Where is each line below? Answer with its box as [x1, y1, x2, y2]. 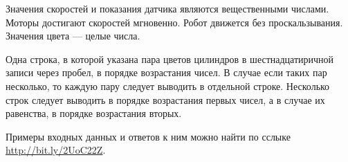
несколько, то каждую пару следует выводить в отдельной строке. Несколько [6, 78, 330, 93]
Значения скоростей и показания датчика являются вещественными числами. [6, 1, 329, 15]
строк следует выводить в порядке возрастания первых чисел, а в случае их [6, 92, 325, 107]
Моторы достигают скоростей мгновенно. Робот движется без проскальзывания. [6, 15, 343, 29]
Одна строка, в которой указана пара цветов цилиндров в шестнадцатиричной [6, 51, 334, 66]
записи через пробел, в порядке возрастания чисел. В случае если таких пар [6, 65, 327, 80]
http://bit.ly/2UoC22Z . [6, 143, 106, 157]
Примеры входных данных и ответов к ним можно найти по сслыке [6, 129, 291, 143]
